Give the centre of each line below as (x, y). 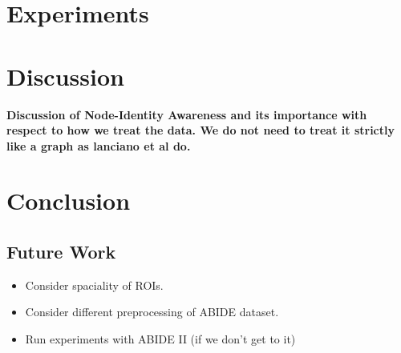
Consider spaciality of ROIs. (94, 285)
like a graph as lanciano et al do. (99, 145)
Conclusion (69, 201)
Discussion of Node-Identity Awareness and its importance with (187, 114)
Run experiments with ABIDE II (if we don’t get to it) (160, 339)
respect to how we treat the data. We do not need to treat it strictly (200, 130)
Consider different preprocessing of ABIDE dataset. (152, 312)
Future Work (61, 252)
